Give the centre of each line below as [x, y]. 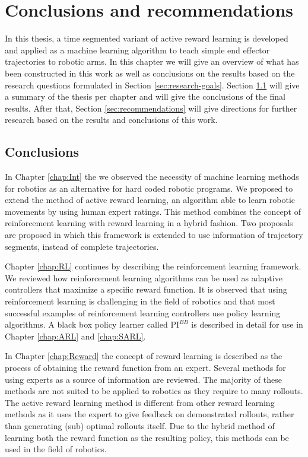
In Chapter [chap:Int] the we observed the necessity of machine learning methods [152, 177]
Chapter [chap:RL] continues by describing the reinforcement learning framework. [153, 266]
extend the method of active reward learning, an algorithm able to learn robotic [150, 200]
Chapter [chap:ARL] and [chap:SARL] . [75, 336]
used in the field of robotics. [56, 449]
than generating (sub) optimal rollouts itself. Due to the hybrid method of [140, 425]
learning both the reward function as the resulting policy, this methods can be [147, 437]
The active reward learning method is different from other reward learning [140, 402]
